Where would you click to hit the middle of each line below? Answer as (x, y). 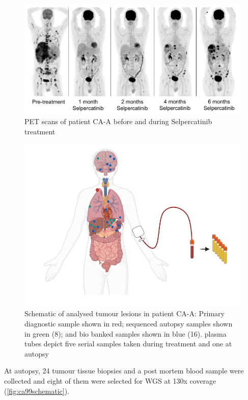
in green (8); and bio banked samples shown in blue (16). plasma (126, 333)
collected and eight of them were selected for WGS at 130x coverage (110, 380)
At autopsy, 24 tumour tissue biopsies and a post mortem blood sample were (124, 371)
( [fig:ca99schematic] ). (37, 391)
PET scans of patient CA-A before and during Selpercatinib (118, 121)
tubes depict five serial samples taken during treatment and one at (128, 344)
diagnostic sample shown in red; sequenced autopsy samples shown (129, 323)
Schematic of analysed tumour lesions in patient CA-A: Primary (125, 313)
